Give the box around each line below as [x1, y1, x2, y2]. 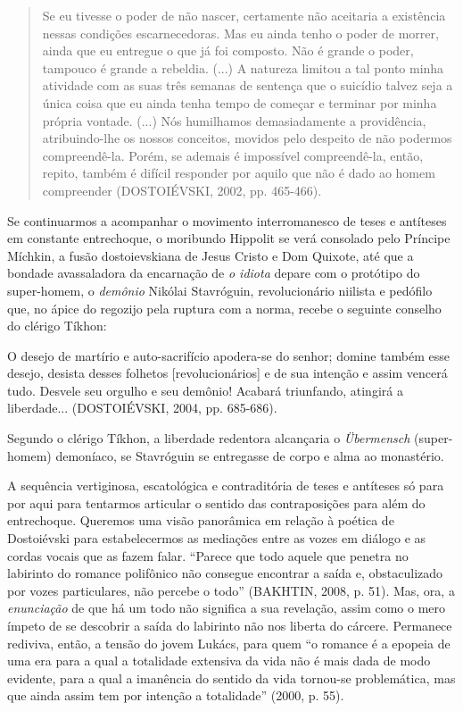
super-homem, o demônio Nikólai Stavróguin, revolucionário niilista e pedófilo [7, 280, 433, 299]
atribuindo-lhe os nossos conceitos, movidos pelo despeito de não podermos [42, 129, 452, 147]
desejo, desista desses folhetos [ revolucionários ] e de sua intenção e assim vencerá [7, 364, 448, 382]
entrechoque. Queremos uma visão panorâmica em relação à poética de [7, 511, 394, 530]
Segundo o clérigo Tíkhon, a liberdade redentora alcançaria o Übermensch [7, 429, 410, 448]
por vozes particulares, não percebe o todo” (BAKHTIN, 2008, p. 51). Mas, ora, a [7, 581, 455, 599]
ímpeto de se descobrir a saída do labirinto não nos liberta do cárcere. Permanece [7, 616, 452, 634]
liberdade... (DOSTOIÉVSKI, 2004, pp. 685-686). [7, 398, 277, 417]
